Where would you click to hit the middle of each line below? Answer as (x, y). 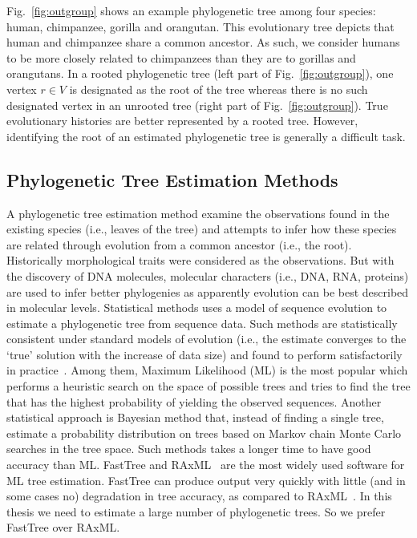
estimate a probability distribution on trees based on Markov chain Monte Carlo (204, 433)
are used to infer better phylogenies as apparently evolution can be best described (208, 291)
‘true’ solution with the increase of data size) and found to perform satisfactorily (204, 354)
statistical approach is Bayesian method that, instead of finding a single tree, (195, 417)
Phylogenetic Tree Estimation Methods (172, 179)
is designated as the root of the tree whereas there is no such (219, 89)
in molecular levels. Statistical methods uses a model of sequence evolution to (197, 307)
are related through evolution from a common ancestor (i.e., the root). (179, 244)
